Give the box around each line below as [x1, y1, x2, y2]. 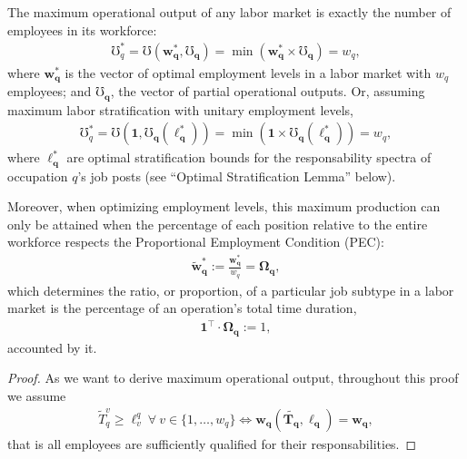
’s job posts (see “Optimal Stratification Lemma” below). [77, 166, 396, 185]
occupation [7, 166, 68, 185]
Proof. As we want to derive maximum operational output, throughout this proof [7, 368, 459, 387]
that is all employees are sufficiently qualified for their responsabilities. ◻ [7, 434, 417, 453]
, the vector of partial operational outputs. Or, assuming [110, 82, 425, 101]
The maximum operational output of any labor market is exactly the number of [7, 3, 452, 21]
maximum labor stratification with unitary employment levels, [7, 100, 354, 119]
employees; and [7, 82, 92, 101]
